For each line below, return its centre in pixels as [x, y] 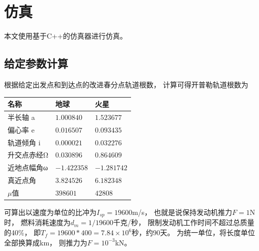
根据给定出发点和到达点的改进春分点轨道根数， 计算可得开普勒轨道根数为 [126, 84]
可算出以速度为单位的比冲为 [50, 212]
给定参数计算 [36, 63]
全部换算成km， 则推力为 [46, 242]
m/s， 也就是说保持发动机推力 [182, 212]
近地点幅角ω [28, 167]
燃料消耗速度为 [45, 222]
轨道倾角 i [24, 142]
